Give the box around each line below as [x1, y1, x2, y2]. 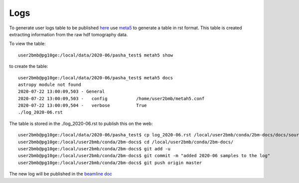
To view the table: [9, 41, 46, 47]
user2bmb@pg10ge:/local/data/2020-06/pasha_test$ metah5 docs [18, 75, 173, 80]
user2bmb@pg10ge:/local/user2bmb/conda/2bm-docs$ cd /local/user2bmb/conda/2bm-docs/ [18, 139, 234, 145]
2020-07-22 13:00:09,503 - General [18, 89, 105, 94]
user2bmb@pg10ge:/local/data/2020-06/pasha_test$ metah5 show [18, 52, 173, 58]
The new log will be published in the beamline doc [9, 171, 112, 177]
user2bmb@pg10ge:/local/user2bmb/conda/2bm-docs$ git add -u [18, 146, 170, 152]
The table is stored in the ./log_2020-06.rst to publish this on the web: [9, 121, 153, 126]
